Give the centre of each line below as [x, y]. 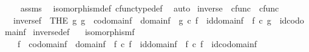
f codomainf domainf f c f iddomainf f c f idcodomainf [137, 43]
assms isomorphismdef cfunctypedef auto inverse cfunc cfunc [150, 8]
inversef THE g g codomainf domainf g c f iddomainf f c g [142, 20]
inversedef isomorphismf [84, 32]
